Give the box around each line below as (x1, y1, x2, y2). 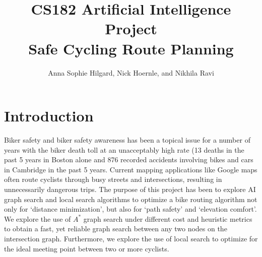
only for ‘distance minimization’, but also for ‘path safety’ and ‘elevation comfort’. (4, 204, 257, 214)
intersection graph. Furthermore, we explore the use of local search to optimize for (4, 233, 258, 243)
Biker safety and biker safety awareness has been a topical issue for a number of (4, 135, 250, 145)
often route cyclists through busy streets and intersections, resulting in (4, 174, 222, 184)
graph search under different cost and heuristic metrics (83, 213, 252, 224)
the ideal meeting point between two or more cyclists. (4, 243, 169, 253)
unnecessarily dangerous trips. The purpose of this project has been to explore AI (4, 184, 256, 194)
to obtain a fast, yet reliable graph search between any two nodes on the (4, 223, 227, 234)
